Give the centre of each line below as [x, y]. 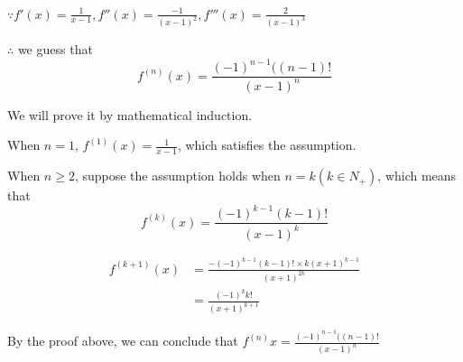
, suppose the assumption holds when [177, 176]
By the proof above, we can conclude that [123, 341]
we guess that [55, 49]
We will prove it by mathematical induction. [130, 114]
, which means [417, 176]
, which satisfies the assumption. [267, 145]
